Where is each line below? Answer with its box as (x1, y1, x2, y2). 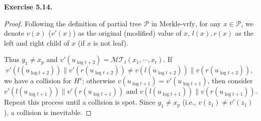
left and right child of (4, 37, 69, 48)
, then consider (207, 75, 253, 86)
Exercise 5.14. (4, 1, 52, 11)
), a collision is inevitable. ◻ (4, 107, 92, 118)
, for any (195, 18, 221, 28)
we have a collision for (4, 75, 72, 86)
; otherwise (82, 75, 115, 86)
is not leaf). (93, 37, 129, 48)
